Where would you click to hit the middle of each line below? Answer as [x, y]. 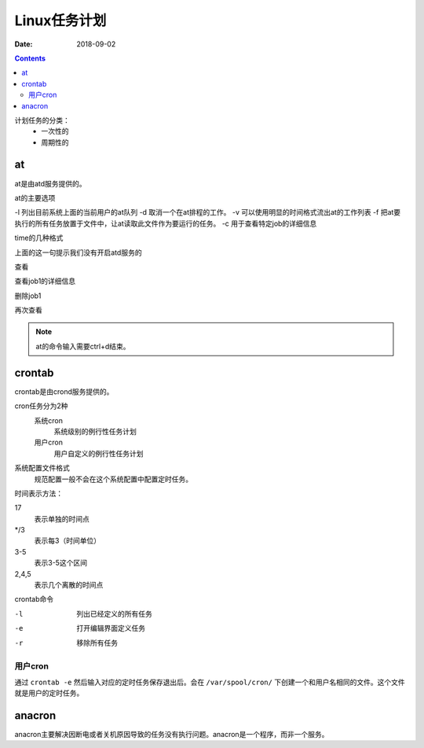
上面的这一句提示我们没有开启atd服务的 [78, 252]
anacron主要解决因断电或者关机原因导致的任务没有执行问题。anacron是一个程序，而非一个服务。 [172, 735]
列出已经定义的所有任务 [114, 614]
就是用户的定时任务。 [49, 693]
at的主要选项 [35, 197]
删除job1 [28, 296]
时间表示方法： [38, 493]
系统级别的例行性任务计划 [95, 431]
